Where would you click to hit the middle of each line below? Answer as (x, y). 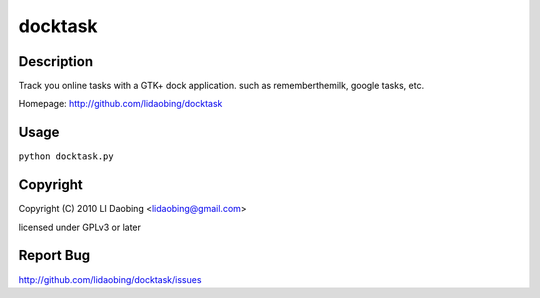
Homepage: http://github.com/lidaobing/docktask (120, 104)
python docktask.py (66, 156)
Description (56, 61)
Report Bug (54, 255)
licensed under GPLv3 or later (80, 227)
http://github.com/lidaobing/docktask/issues (110, 279)
